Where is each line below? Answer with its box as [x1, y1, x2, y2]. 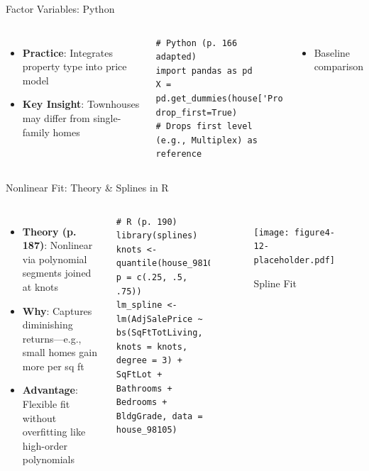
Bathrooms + [116, 383, 172, 394]
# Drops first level [155, 121, 253, 132]
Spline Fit [253, 275, 297, 290]
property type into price [22, 59, 127, 74]
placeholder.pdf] [253, 255, 336, 265]
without [22, 410, 57, 425]
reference [155, 149, 202, 160]
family [22, 124, 50, 139]
